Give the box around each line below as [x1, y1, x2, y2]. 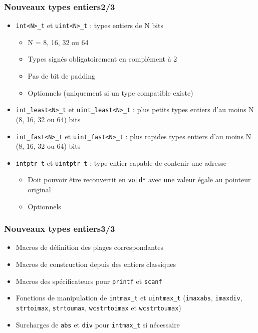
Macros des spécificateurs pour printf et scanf [16, 275, 162, 286]
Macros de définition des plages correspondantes [16, 242, 163, 252]
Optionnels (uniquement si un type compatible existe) [28, 87, 193, 98]
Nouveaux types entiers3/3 [4, 222, 115, 235]
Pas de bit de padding [28, 71, 96, 81]
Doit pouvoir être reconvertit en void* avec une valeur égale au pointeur [28, 174, 251, 185]
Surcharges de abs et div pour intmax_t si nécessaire [16, 319, 180, 329]
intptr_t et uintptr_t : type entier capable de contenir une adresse [16, 157, 227, 168]
